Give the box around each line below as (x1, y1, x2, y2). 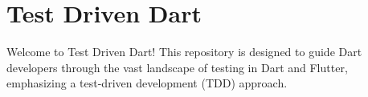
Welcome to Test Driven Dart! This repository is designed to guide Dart (6, 43, 362, 60)
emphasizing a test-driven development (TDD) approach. (6, 75, 288, 91)
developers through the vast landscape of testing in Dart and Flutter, (6, 59, 348, 75)
